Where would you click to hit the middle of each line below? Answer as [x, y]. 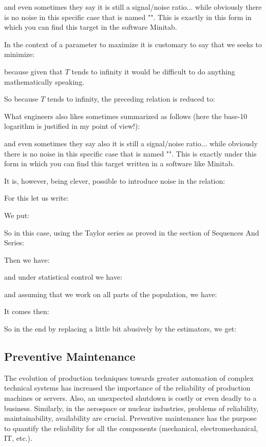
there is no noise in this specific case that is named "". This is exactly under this [130, 153]
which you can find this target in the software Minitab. [91, 27]
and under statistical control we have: [63, 277]
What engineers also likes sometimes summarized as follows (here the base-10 [126, 116]
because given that [34, 71]
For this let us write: [36, 198]
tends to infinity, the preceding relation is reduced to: [131, 99]
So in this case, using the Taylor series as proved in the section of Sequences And [132, 232]
